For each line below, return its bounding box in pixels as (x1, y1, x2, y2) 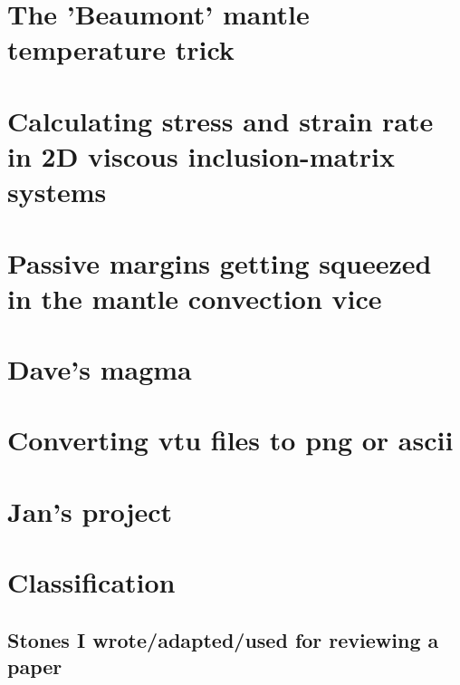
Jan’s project (7, 492, 173, 529)
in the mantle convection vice (7, 279, 382, 316)
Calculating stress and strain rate (7, 101, 434, 139)
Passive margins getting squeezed (7, 244, 432, 281)
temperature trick (7, 31, 235, 68)
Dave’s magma (7, 351, 192, 388)
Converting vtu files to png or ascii (7, 421, 454, 458)
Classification (7, 564, 176, 601)
